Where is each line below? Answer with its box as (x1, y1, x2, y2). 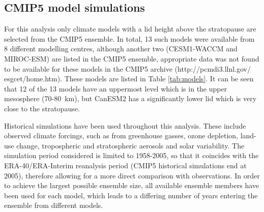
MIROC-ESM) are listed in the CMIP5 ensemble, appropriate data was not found (4, 53, 259, 64)
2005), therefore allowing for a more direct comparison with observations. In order (4, 170, 260, 180)
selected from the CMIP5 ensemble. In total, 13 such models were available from (4, 33, 255, 44)
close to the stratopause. (4, 103, 80, 113)
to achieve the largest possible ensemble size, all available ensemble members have (4, 180, 259, 191)
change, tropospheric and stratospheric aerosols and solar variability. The (16, 140, 245, 150)
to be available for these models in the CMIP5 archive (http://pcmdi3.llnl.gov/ (4, 63, 251, 74)
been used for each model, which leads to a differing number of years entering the (4, 190, 258, 200)
